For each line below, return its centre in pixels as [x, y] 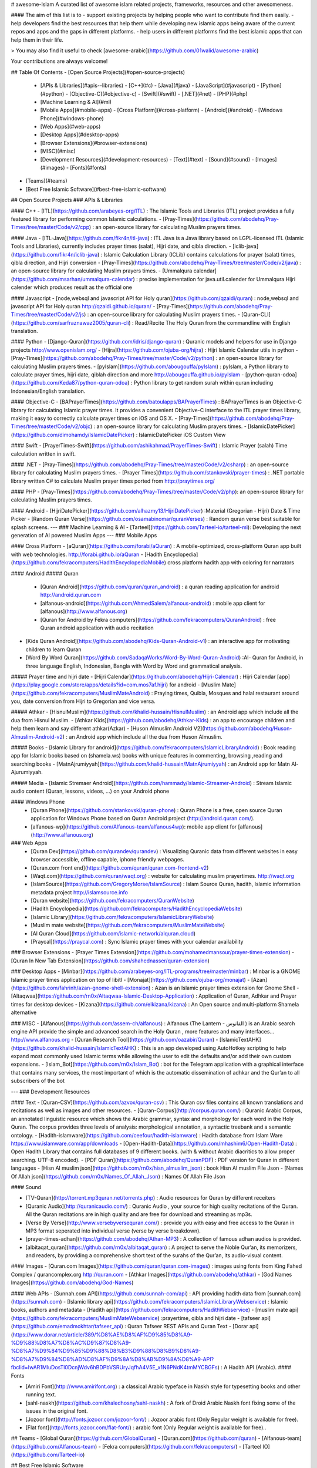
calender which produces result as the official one [71, 287]
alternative [24, 1012]
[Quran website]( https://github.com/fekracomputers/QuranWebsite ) [113, 901]
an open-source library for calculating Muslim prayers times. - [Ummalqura [102, 271]
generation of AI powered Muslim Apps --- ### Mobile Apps [84, 536]
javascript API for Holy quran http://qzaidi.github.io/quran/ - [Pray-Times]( [100, 306]
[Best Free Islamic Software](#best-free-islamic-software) [96, 189]
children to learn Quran [53, 649]
